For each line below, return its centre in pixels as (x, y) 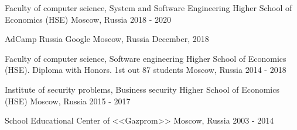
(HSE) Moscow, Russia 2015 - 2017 (68, 101)
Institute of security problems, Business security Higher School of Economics (142, 89)
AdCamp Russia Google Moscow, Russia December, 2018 (107, 39)
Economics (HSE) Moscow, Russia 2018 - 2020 (88, 19)
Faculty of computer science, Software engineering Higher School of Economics (146, 58)
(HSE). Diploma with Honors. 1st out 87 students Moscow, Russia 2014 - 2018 (146, 70)
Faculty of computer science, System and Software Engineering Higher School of (148, 8)
